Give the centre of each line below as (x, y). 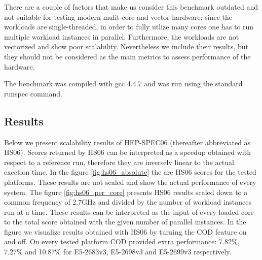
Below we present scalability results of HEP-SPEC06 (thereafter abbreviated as (127, 142)
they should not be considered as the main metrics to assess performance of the (127, 56)
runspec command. (33, 93)
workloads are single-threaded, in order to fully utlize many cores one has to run (129, 27)
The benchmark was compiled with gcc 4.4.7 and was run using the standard (123, 84)
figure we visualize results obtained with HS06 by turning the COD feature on (125, 231)
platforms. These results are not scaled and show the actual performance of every (130, 182)
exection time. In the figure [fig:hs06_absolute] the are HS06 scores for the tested (130, 172)
